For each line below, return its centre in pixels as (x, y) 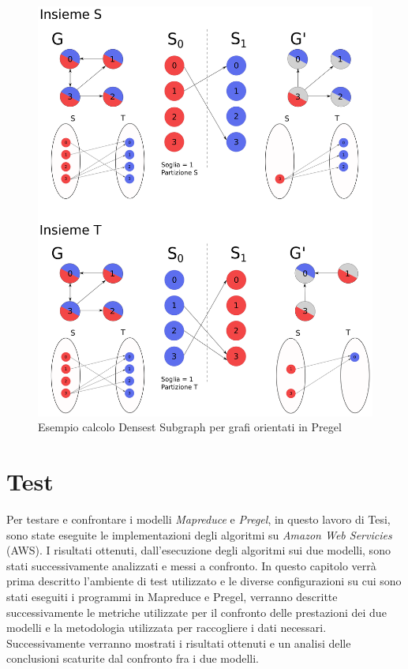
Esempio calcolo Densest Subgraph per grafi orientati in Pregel (190, 427)
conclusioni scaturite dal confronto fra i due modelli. (133, 658)
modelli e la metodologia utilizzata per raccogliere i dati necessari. (167, 628)
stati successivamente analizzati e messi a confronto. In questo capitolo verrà (191, 565)
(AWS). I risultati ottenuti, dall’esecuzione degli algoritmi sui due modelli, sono (198, 550)
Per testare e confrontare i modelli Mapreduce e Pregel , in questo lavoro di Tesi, (198, 519)
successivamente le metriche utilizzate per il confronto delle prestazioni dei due (197, 612)
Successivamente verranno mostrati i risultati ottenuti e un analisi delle (179, 643)
